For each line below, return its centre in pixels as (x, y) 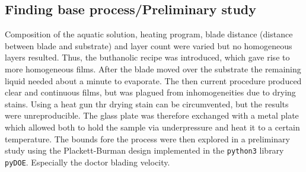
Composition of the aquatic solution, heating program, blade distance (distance (149, 34)
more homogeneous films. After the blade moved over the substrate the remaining (153, 69)
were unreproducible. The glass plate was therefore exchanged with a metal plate (152, 115)
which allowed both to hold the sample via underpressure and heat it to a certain (152, 127)
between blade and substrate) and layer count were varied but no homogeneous (149, 45)
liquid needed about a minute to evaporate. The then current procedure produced (153, 80)
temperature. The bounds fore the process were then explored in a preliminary (147, 138)
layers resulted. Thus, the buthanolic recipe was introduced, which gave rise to (147, 57)
